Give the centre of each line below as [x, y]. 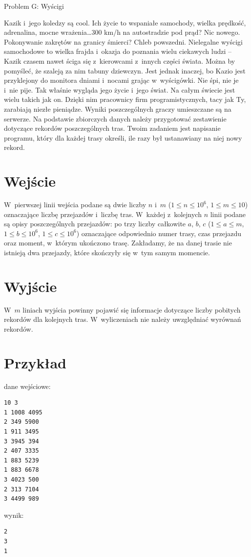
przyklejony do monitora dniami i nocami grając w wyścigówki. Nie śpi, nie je [121, 80]
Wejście [30, 181]
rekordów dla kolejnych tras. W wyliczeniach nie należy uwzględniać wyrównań [123, 319]
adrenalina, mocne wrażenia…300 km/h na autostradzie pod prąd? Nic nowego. [122, 32]
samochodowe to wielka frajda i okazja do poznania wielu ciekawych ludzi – [118, 51]
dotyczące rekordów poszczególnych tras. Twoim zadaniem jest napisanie [112, 128]
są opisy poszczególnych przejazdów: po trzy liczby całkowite [95, 224]
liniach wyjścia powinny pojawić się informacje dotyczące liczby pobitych [132, 309]
